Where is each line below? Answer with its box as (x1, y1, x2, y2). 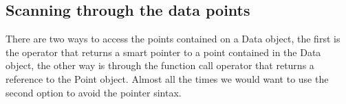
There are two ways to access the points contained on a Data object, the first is (6, 31, 340, 46)
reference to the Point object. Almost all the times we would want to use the (6, 71, 329, 86)
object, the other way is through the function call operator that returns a (6, 58, 314, 73)
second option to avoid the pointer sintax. (6, 85, 182, 99)
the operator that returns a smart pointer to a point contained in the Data (6, 44, 321, 59)
